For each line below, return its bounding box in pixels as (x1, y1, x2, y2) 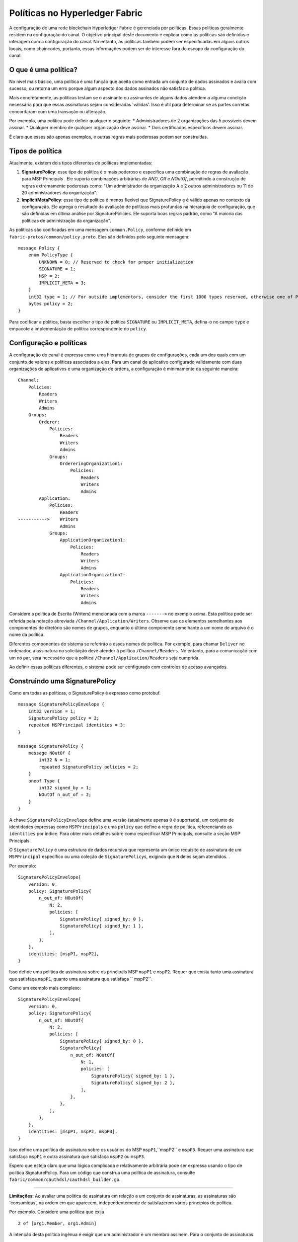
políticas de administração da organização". (21, 218, 111, 224)
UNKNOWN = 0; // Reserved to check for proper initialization (39, 259, 194, 265)
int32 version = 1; (28, 708, 76, 714)
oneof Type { (28, 778, 60, 783)
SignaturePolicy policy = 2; (28, 715, 99, 721)
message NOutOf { (28, 750, 71, 756)
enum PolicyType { (28, 252, 74, 258)
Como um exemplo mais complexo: (9, 985, 81, 991)
